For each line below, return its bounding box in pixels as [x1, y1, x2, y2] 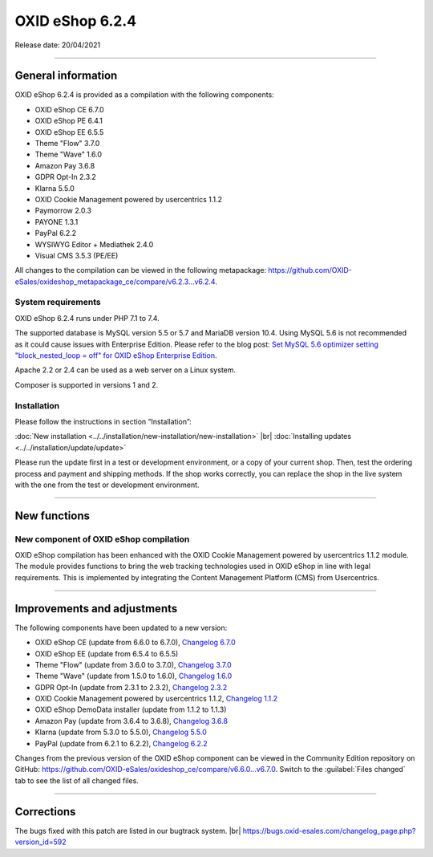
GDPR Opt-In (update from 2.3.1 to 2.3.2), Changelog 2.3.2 [34, 682, 228, 692]
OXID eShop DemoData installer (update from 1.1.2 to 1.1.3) [34, 705, 227, 714]
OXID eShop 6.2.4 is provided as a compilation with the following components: [14, 90, 274, 100]
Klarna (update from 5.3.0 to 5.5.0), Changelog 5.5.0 [34, 727, 208, 737]
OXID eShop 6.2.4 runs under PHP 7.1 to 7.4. [14, 313, 160, 323]
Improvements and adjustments [14, 602, 178, 615]
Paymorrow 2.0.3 [34, 205, 92, 216]
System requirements [14, 297, 101, 308]
